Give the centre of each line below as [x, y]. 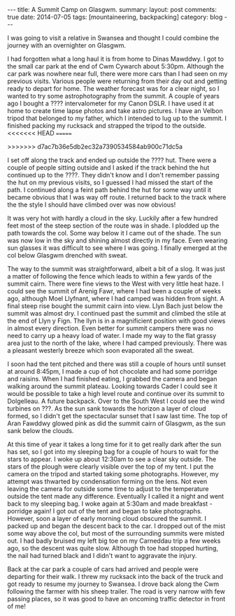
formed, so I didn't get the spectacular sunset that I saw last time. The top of [117, 416]
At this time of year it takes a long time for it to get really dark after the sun [114, 444]
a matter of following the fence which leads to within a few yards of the [109, 276]
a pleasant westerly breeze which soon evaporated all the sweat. [101, 350]
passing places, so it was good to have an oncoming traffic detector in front [116, 599]
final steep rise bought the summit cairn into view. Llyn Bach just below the [115, 306]
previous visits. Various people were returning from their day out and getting [117, 81]
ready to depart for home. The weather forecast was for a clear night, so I [113, 88]
